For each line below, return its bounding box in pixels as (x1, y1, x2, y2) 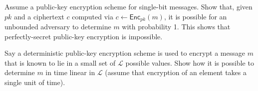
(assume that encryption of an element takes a (105, 67, 247, 78)
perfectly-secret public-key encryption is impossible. (4, 31, 163, 41)
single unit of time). (4, 77, 65, 88)
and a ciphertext (14, 11, 64, 21)
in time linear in (45, 67, 95, 78)
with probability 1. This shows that (122, 21, 231, 32)
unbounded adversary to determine (4, 21, 111, 32)
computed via (72, 11, 114, 21)
